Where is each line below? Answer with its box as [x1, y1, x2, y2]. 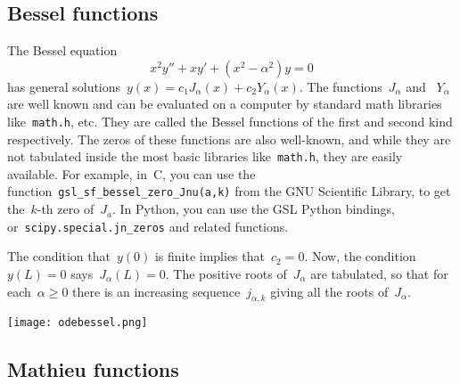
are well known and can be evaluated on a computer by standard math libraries [7, 94, 442, 113]
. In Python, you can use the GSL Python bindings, [111, 200, 395, 218]
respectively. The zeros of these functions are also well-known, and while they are [7, 129, 451, 148]
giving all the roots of [270, 282, 389, 300]
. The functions [299, 77, 382, 95]
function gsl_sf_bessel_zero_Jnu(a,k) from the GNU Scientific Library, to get [7, 182, 451, 200]
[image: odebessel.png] [7, 316, 148, 330]
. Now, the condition [304, 247, 416, 266]
